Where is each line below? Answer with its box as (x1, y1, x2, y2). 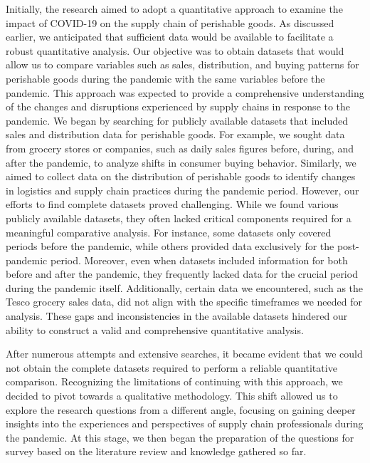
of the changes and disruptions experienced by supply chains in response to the (6, 99, 351, 114)
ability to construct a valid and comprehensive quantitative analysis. (6, 322, 304, 337)
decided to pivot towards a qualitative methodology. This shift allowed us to (6, 388, 338, 403)
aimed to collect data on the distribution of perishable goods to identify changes (6, 169, 356, 184)
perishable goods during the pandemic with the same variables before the (6, 71, 325, 85)
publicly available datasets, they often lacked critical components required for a (6, 210, 351, 225)
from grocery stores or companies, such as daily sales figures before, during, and (6, 140, 354, 155)
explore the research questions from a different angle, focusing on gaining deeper (6, 402, 356, 417)
